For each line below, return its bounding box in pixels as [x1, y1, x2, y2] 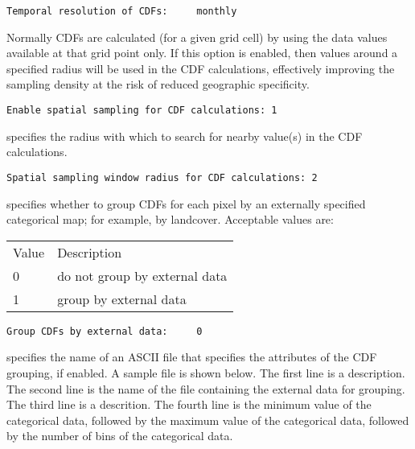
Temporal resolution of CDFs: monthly [6, 6, 237, 17]
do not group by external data [57, 266, 228, 285]
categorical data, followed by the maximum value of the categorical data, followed [6, 411, 409, 428]
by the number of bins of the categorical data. [6, 427, 233, 444]
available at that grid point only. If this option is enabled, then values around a [6, 44, 398, 61]
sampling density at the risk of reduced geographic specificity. [6, 76, 310, 93]
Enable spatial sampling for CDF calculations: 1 [6, 105, 277, 117]
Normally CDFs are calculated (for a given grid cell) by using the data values [6, 28, 388, 45]
